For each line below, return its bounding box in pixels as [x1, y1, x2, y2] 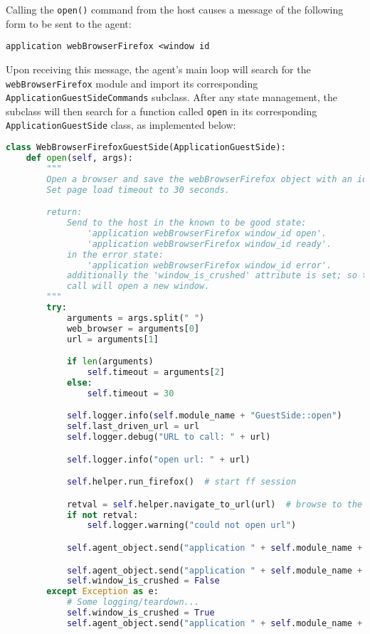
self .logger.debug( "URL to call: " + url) [66, 432, 271, 443]
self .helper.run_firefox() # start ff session [66, 477, 297, 487]
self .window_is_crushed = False [66, 576, 220, 586]
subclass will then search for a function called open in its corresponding [6, 103, 317, 118]
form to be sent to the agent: [6, 16, 132, 31]
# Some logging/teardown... [66, 597, 200, 608]
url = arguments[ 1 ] [66, 334, 159, 344]
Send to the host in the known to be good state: [66, 218, 307, 228]
